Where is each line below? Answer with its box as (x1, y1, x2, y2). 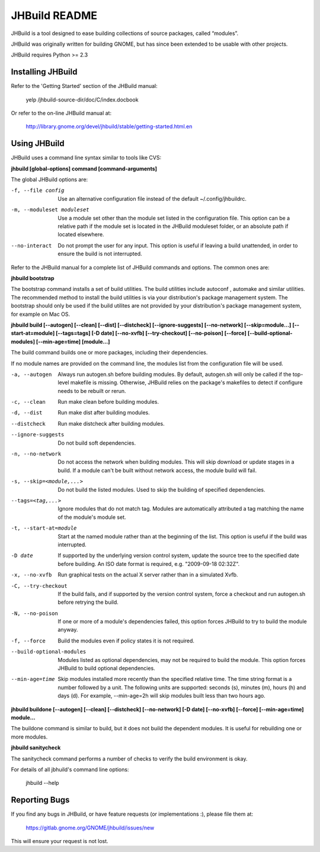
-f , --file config (11, 187, 65, 194)
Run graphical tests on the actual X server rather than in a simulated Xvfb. (57, 571, 238, 578)
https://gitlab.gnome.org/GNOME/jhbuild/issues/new (25, 824, 155, 831)
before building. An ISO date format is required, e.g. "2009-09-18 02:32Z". (57, 560, 240, 567)
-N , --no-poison (11, 610, 59, 617)
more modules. (11, 733, 48, 740)
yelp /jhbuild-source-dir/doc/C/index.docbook (25, 96, 139, 103)
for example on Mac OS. (11, 311, 71, 318)
